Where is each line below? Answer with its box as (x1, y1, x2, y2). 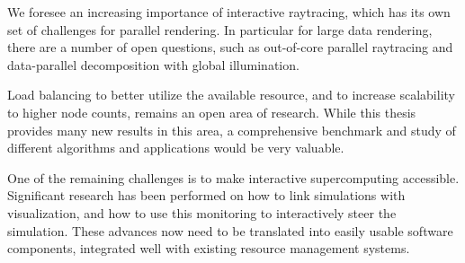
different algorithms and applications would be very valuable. (7, 138, 344, 157)
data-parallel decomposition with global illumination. (7, 55, 300, 74)
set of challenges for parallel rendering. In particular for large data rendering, (7, 20, 433, 39)
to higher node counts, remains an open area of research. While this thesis (7, 102, 416, 121)
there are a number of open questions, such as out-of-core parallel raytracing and (7, 38, 453, 57)
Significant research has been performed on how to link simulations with (7, 186, 406, 205)
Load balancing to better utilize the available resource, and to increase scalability (7, 85, 455, 104)
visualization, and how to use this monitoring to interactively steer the (7, 203, 397, 222)
